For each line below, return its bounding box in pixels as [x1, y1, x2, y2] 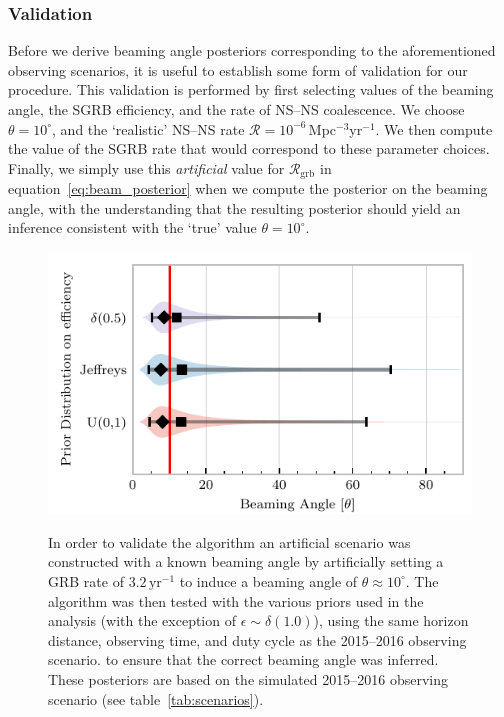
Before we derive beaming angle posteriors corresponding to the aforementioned [8, 40, 496, 61]
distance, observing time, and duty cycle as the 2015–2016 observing [48, 629, 467, 650]
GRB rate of [48, 570, 124, 591]
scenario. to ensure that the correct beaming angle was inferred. [48, 649, 439, 670]
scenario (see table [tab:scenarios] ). [48, 688, 264, 709]
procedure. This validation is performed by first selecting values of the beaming [8, 79, 494, 100]
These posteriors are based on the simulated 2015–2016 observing [48, 668, 448, 689]
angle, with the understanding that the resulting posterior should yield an [8, 197, 461, 218]
